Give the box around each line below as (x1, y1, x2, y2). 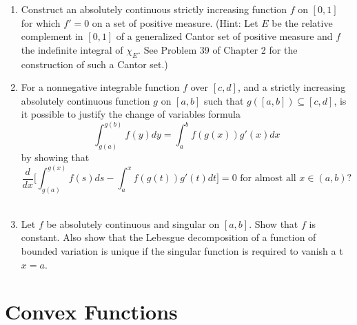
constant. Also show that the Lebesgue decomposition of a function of (21, 230, 316, 244)
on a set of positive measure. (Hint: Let (92, 15, 258, 30)
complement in (21, 29, 83, 43)
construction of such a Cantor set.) (21, 56, 168, 71)
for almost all (240, 174, 296, 184)
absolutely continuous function (21, 93, 150, 107)
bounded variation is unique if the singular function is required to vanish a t (21, 243, 343, 258)
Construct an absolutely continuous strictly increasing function (21, 2, 287, 16)
